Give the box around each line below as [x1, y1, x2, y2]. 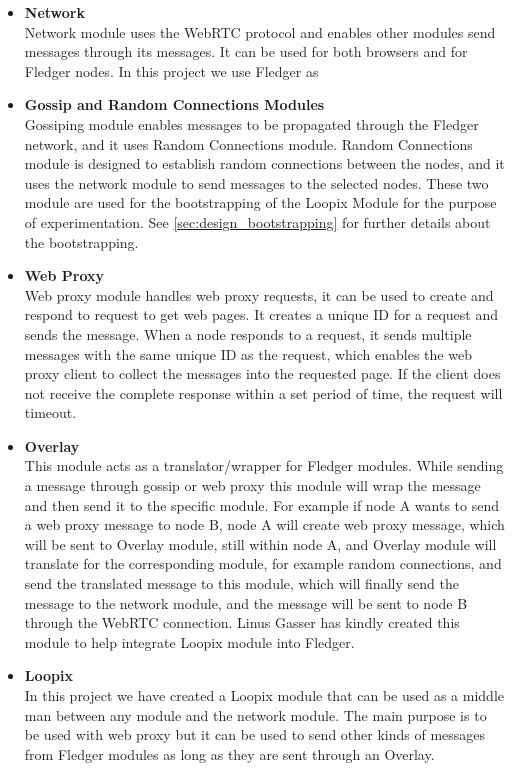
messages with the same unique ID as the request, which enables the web [24, 343, 472, 364]
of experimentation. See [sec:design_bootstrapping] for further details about [24, 211, 491, 232]
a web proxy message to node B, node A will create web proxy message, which [24, 514, 505, 535]
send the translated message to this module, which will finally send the [24, 573, 459, 594]
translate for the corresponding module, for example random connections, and [24, 553, 502, 574]
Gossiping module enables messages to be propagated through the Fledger [24, 113, 479, 134]
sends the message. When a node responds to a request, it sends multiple [24, 323, 472, 344]
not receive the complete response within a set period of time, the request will [24, 382, 503, 403]
